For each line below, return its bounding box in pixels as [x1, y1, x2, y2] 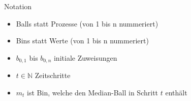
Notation [4, 1, 32, 11]
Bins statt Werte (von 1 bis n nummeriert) [16, 35, 149, 46]
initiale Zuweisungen [53, 52, 117, 63]
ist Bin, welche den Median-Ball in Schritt [27, 87, 158, 97]
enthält [165, 87, 187, 97]
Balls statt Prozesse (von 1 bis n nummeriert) [16, 18, 158, 29]
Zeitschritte [35, 70, 71, 81]
